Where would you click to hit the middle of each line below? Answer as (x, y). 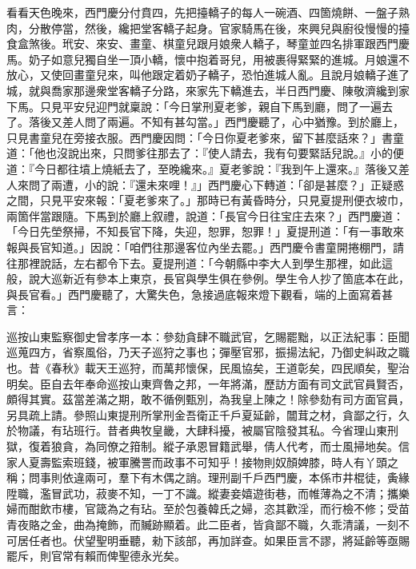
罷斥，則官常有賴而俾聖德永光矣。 (96, 556)
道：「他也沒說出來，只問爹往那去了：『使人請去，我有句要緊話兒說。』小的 (200, 153)
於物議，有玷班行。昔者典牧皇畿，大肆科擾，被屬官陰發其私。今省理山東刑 (202, 430)
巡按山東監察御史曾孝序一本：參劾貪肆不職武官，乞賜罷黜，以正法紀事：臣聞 (208, 336)
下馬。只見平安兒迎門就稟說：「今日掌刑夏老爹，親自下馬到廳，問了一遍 (194, 106)
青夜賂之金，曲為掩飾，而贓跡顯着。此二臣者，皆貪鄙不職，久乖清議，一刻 (202, 524)
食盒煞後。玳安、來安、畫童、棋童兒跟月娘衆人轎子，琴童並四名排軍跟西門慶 (208, 44)
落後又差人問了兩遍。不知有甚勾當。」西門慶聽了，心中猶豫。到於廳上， (216, 122)
